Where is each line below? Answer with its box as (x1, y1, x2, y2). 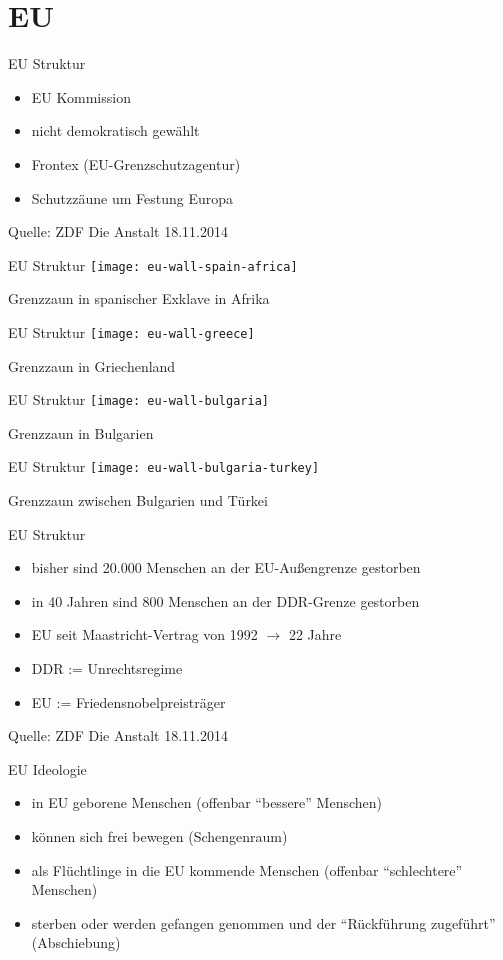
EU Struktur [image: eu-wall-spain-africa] (8, 254, 298, 275)
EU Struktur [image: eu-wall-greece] (8, 321, 255, 342)
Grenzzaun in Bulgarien (8, 422, 154, 443)
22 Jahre (288, 624, 342, 645)
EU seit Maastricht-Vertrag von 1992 (31, 624, 258, 645)
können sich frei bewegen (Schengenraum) (31, 826, 288, 847)
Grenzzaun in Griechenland (8, 355, 176, 376)
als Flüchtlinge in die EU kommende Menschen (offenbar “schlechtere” (31, 859, 463, 880)
